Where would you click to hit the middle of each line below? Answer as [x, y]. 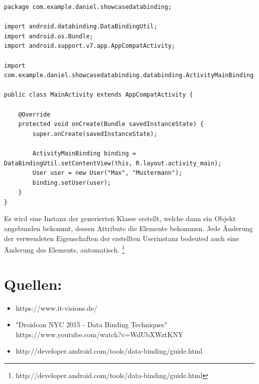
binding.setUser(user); [72, 183]
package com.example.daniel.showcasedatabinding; [88, 7]
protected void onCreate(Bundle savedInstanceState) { [111, 124]
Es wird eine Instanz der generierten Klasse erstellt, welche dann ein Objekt [120, 218]
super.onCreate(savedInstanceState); [95, 134]
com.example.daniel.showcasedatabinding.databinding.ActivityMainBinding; [131, 75]
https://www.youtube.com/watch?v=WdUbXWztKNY [99, 334]
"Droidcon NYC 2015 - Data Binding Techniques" [91, 324]
